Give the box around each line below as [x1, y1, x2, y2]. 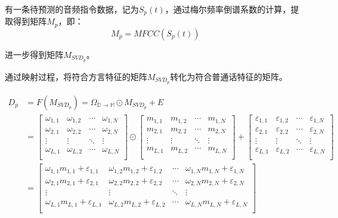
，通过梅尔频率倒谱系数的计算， [165, 3, 291, 15]
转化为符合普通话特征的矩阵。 [170, 70, 288, 82]
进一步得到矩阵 [5, 48, 63, 60]
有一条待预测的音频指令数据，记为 [5, 3, 139, 15]
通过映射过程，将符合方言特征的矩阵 [5, 70, 147, 82]
